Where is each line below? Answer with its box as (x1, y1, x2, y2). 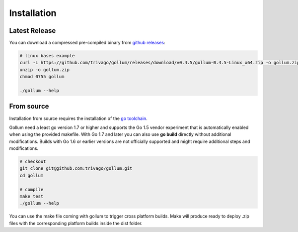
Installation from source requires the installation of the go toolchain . (9, 115, 148, 121)
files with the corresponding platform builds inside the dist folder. (9, 220, 143, 226)
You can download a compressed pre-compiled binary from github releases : (9, 40, 166, 46)
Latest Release (9, 26, 56, 35)
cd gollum (19, 172, 44, 178)
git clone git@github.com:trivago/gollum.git (19, 166, 133, 171)
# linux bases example (19, 53, 75, 59)
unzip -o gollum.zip (19, 67, 70, 72)
